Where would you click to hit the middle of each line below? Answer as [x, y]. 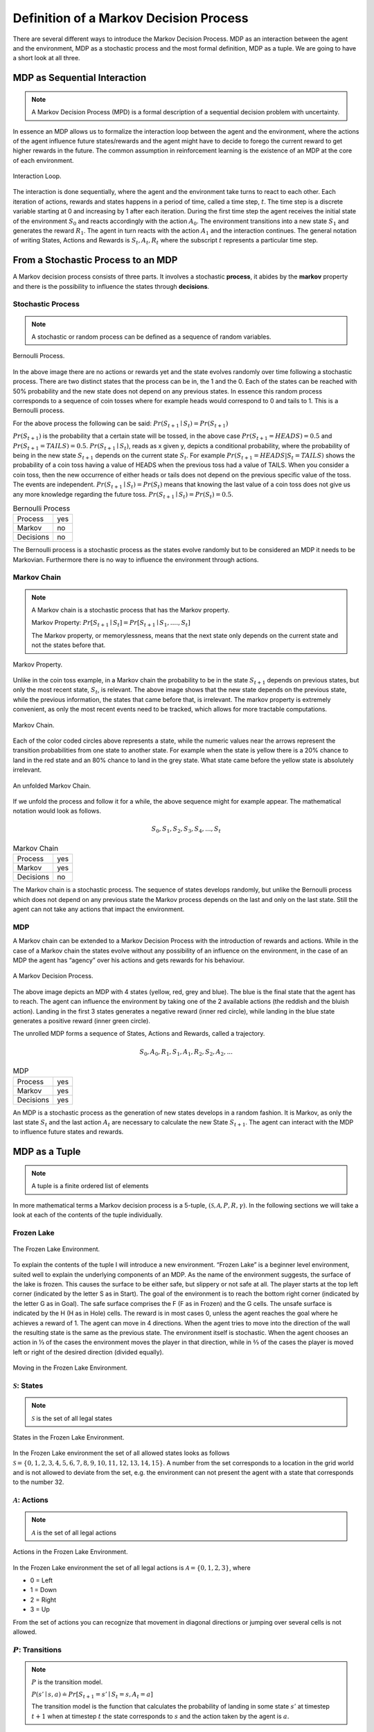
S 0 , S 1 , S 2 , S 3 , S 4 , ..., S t [186, 830]
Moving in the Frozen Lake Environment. [70, 1368]
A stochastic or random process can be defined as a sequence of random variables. [151, 337]
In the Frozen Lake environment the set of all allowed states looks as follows [121, 1453]
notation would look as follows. [57, 811]
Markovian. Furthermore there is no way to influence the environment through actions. [136, 559]
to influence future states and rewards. [68, 1132]
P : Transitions [37, 1650]
